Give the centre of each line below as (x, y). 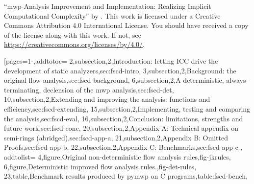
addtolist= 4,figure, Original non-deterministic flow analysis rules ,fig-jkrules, (117, 156)
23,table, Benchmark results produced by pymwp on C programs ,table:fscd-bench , (126, 176)
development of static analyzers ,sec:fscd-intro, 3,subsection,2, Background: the (120, 70)
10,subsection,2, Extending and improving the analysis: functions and (107, 99)
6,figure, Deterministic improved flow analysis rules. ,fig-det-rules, (100, 166)
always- (237, 80)
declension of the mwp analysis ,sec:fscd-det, (109, 89)
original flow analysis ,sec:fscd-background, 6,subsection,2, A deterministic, (114, 80)
